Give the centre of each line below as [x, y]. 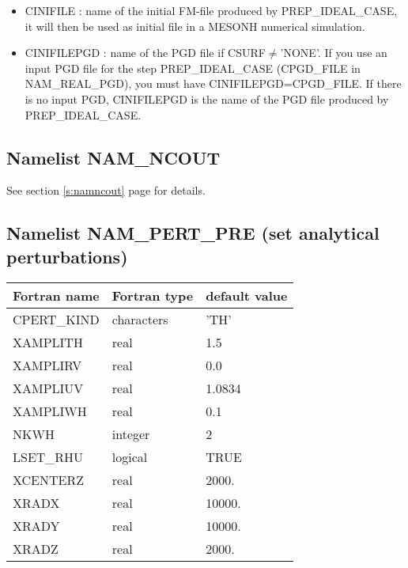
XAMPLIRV [47, 365]
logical [130, 456]
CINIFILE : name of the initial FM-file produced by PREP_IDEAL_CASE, [211, 10]
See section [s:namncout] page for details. [106, 190]
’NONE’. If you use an [334, 53]
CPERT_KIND [56, 319]
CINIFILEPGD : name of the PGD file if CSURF [145, 53]
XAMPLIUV [48, 388]
